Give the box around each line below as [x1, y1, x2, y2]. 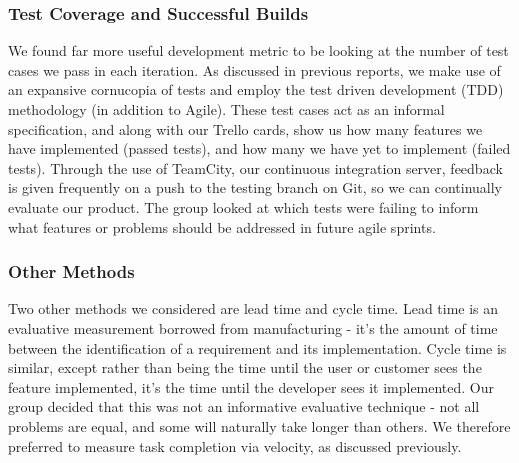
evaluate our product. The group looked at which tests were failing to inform [8, 196, 479, 217]
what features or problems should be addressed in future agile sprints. [8, 216, 436, 237]
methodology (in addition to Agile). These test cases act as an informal [8, 99, 445, 119]
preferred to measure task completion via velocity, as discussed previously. [8, 435, 462, 456]
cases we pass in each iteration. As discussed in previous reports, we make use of [8, 59, 501, 80]
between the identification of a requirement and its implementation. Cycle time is [8, 337, 507, 358]
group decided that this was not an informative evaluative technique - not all [8, 396, 480, 417]
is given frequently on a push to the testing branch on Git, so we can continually [8, 177, 502, 198]
